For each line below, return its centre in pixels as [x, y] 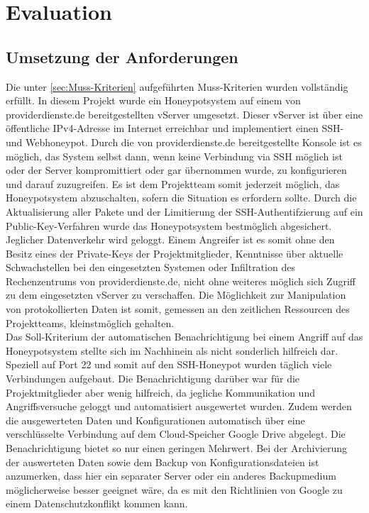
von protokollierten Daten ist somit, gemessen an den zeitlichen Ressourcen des [178, 309]
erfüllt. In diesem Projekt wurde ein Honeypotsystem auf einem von [153, 100]
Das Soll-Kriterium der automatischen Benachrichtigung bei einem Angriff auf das [184, 337]
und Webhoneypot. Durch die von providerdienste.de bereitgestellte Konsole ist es [184, 142]
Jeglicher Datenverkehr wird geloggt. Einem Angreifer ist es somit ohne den [170, 239]
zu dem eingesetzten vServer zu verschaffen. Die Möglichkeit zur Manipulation [176, 295]
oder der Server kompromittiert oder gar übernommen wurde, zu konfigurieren [176, 170]
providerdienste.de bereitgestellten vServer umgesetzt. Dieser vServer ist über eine [184, 114]
